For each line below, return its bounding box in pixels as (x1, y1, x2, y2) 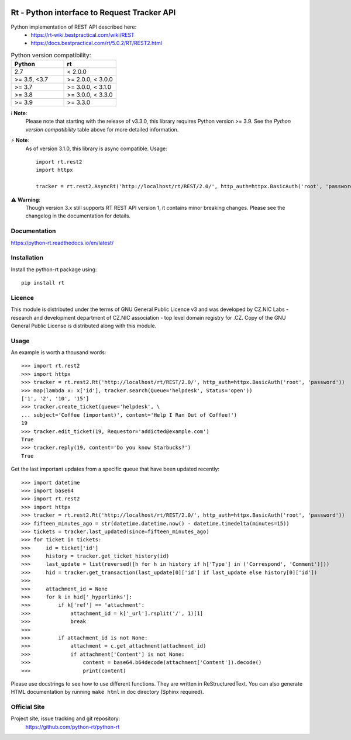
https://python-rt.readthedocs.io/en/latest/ (11, 239, 114, 246)
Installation (11, 254, 44, 262)
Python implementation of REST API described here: (11, 23, 137, 30)
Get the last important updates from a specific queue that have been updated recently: (11, 465, 219, 473)
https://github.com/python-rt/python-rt (25, 723, 120, 730)
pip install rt (21, 279, 65, 286)
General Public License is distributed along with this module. (11, 322, 157, 329)
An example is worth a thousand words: (11, 349, 106, 356)
